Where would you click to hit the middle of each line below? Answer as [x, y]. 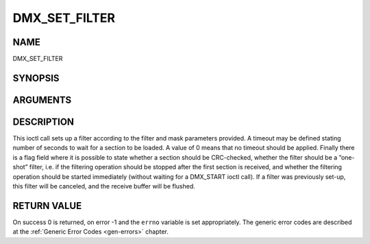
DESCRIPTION [44, 122]
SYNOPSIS [36, 78]
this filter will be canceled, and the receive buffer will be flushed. [104, 186]
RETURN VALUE [47, 206]
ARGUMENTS [42, 100]
